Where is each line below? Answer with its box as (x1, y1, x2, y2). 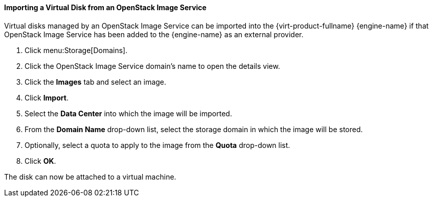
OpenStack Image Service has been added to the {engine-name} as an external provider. (4, 30, 304, 39)
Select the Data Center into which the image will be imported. (25, 109, 232, 118)
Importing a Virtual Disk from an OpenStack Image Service (4, 3, 207, 12)
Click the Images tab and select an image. (25, 77, 167, 86)
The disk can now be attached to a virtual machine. (4, 172, 176, 181)
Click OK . (25, 156, 56, 165)
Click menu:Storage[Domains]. (25, 45, 128, 55)
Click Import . (25, 93, 69, 102)
